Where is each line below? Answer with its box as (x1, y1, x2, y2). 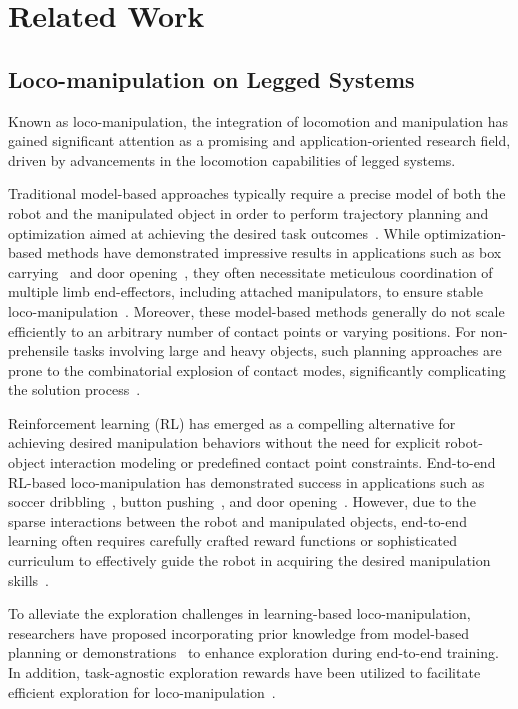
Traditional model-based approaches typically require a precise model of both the (8, 183, 506, 204)
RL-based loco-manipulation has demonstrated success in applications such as (8, 471, 485, 492)
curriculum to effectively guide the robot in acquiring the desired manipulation (8, 550, 491, 571)
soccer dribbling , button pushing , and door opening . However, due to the (8, 491, 476, 512)
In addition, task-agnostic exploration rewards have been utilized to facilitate (8, 662, 481, 683)
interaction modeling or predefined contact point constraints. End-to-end (49, 452, 496, 473)
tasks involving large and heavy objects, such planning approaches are (73, 340, 502, 361)
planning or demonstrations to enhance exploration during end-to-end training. (8, 642, 499, 663)
